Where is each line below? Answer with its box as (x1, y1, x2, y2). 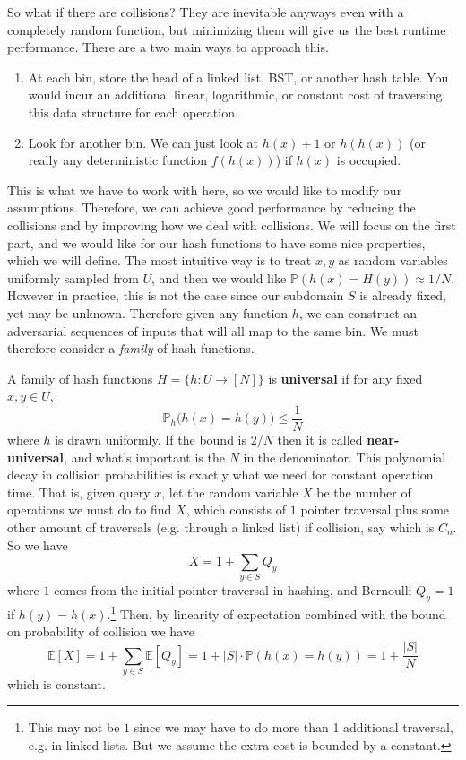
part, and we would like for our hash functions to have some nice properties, (7, 233, 426, 252)
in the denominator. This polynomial (243, 447, 446, 466)
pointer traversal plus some (300, 500, 450, 519)
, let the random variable (161, 482, 298, 501)
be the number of (316, 482, 411, 501)
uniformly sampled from (7, 268, 139, 287)
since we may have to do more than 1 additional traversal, (134, 718, 453, 737)
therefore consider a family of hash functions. (7, 339, 255, 358)
